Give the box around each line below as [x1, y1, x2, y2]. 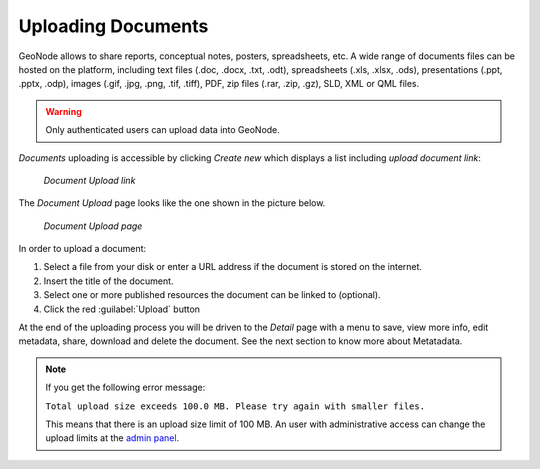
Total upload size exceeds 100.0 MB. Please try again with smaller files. [45, 400, 425, 412]
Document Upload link [43, 174, 136, 186]
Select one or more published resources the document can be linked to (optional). [43, 289, 381, 301]
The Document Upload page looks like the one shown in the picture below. [18, 197, 326, 209]
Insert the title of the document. [43, 275, 174, 287]
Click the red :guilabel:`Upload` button [43, 303, 200, 315]
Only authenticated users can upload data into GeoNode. [45, 124, 280, 136]
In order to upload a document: [18, 243, 147, 255]
